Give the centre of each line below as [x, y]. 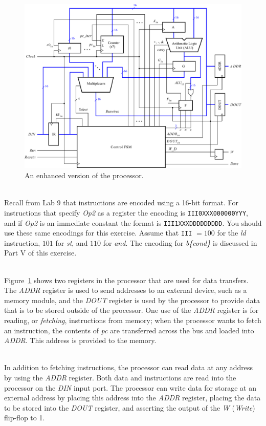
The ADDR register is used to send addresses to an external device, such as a [126, 290]
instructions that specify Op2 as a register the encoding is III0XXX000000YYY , [126, 212]
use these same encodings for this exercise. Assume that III [98, 233]
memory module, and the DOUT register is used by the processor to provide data [132, 300]
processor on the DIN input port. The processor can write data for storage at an [130, 387]
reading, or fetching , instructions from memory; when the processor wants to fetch [133, 320]
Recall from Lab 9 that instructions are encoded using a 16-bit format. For [121, 203]
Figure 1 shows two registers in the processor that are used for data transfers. [126, 280]
